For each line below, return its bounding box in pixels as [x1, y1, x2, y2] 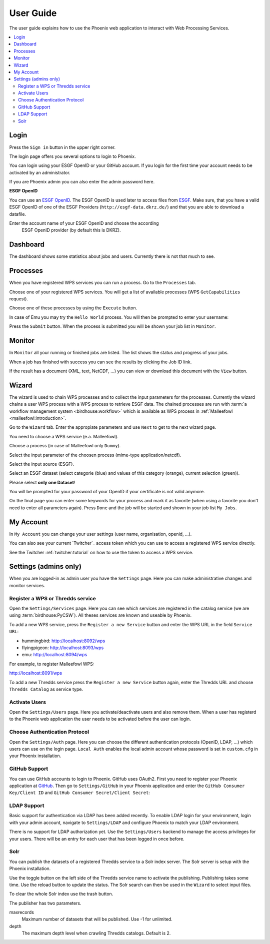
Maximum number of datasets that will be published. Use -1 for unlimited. [21, 916, 172, 922]
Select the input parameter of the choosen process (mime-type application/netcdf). [9, 452, 181, 458]
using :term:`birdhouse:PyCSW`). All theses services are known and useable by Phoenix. [9, 612, 192, 618]
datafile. [9, 211, 26, 217]
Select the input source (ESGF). [9, 461, 74, 467]
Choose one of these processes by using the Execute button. [9, 305, 137, 311]
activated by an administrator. [9, 169, 70, 175]
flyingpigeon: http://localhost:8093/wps [21, 645, 104, 651]
